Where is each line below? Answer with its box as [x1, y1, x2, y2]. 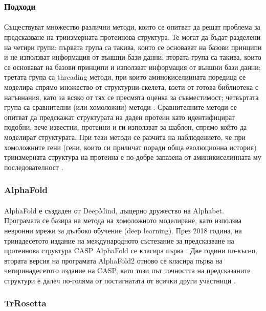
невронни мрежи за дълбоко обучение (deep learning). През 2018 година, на [4, 225, 242, 235]
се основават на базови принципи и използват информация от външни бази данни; [4, 61, 261, 72]
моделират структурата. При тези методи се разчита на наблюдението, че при [4, 131, 246, 142]
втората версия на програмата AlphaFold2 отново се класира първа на [4, 255, 223, 266]
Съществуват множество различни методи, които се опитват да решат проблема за [4, 21, 260, 32]
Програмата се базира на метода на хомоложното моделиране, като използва [4, 215, 242, 226]
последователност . [4, 161, 63, 172]
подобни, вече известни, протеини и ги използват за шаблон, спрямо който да [4, 122, 247, 132]
